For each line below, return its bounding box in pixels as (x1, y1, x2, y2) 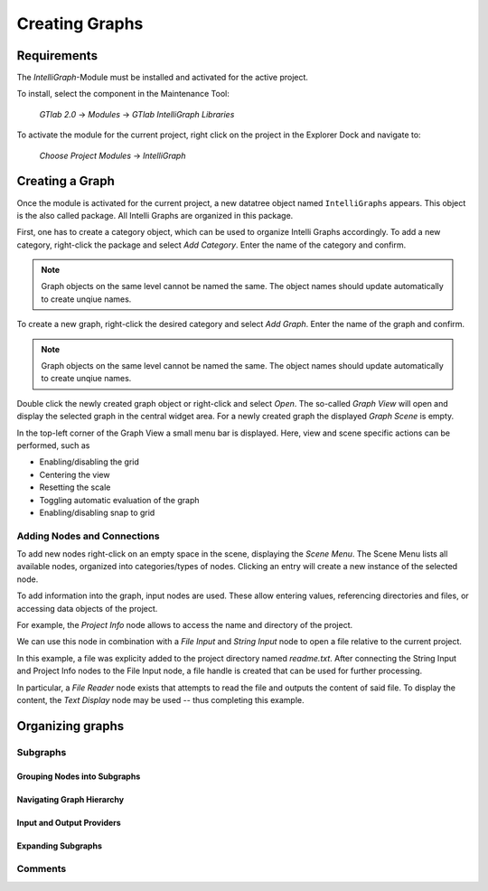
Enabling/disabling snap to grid (39, 507, 155, 518)
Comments (16, 863, 67, 876)
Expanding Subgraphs (16, 840, 103, 851)
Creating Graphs (16, 14, 144, 33)
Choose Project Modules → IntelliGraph (39, 150, 186, 161)
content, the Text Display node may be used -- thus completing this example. (16, 695, 305, 705)
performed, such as (16, 440, 90, 451)
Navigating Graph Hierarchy (16, 793, 125, 804)
